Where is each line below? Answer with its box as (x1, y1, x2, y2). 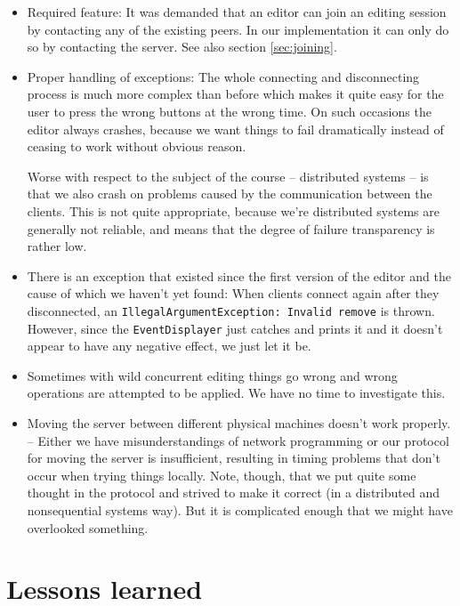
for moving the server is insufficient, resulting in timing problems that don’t (27, 448, 440, 467)
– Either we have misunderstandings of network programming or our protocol (27, 431, 449, 449)
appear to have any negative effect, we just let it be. (27, 336, 311, 355)
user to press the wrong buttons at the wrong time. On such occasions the (27, 101, 432, 120)
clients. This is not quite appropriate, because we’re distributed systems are (27, 201, 440, 220)
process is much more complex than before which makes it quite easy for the (27, 85, 444, 103)
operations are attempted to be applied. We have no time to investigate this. (27, 384, 446, 402)
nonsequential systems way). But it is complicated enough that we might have (27, 500, 453, 519)
